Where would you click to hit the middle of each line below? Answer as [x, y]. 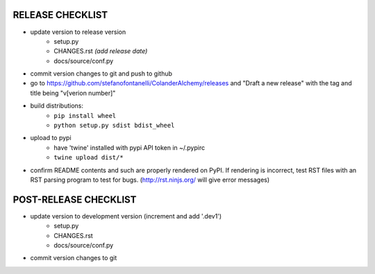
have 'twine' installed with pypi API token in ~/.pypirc [129, 147]
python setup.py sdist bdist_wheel [114, 126]
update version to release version [78, 32]
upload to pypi [51, 138]
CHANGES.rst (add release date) [101, 51]
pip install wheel [85, 115]
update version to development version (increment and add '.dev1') [126, 216]
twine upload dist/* [89, 157]
